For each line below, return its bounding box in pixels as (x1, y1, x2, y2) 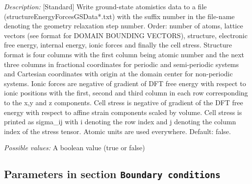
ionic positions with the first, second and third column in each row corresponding (4, 88, 248, 98)
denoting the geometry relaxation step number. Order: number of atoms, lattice (4, 21, 243, 31)
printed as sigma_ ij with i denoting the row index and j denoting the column (4, 116, 236, 127)
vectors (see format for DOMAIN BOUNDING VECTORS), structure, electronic (4, 30, 248, 40)
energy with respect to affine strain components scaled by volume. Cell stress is (4, 107, 242, 117)
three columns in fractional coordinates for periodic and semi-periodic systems (4, 59, 239, 69)
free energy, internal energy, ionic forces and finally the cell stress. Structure (4, 40, 232, 50)
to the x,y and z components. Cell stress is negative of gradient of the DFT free (4, 97, 243, 107)
